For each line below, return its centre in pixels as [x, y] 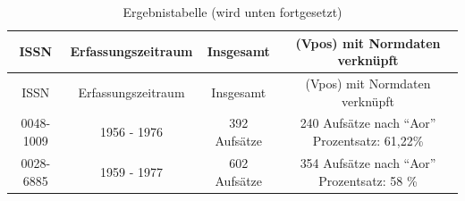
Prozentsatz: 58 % [368, 180]
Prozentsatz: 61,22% [368, 141]
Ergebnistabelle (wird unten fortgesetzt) [232, 12]
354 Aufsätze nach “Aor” [368, 162]
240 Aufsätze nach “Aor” [368, 123]
